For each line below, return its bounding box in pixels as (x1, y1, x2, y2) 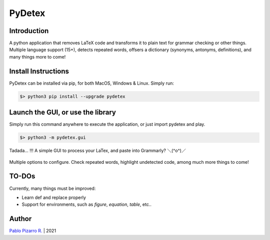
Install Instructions (9, 67, 69, 75)
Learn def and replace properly (21, 194, 86, 200)
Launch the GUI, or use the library (9, 108, 116, 117)
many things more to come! (9, 54, 66, 60)
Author (9, 214, 32, 223)
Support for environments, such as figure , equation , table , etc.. (21, 201, 152, 207)
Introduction (9, 27, 49, 35)
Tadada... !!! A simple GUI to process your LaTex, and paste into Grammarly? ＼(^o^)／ (9, 148, 186, 154)
